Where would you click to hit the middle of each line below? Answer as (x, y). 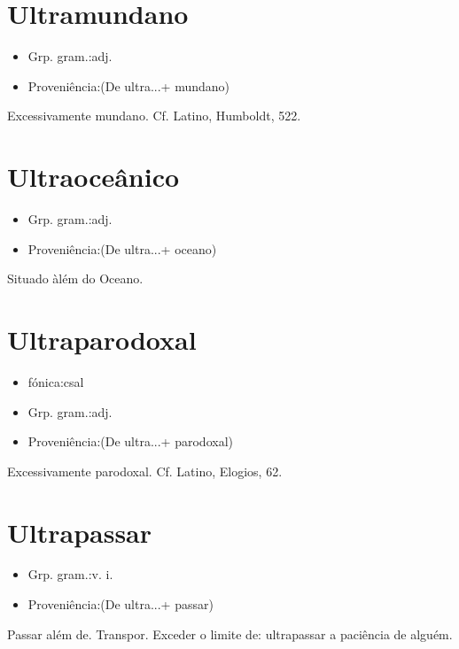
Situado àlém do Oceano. (75, 278)
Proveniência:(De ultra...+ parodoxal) (130, 441)
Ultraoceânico (93, 177)
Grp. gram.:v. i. (70, 574)
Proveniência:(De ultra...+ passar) (121, 604)
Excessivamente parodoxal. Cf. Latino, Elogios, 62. (145, 471)
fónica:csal (56, 381)
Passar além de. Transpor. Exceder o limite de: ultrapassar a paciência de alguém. (230, 634)
